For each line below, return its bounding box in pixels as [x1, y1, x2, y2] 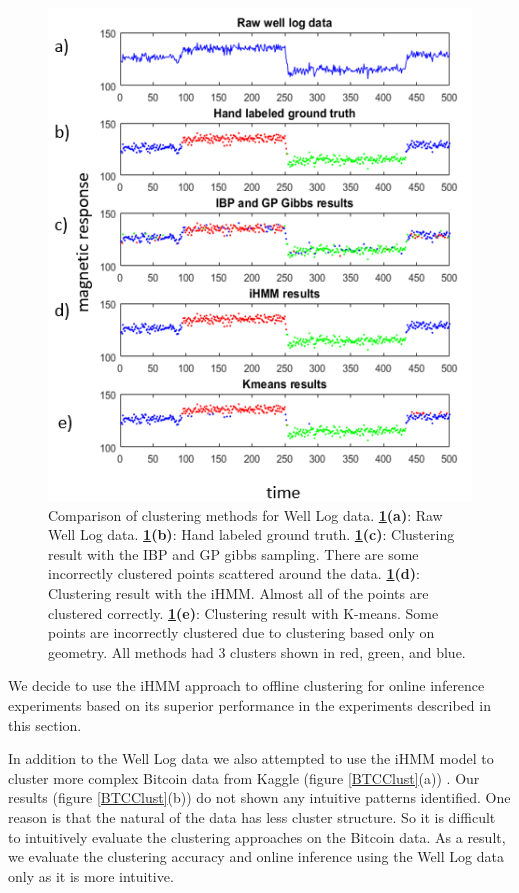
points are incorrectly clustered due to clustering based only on [48, 622, 435, 643]
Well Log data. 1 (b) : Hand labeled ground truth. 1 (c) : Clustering [48, 524, 455, 545]
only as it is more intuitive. [8, 865, 174, 886]
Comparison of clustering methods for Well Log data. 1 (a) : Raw [48, 504, 443, 525]
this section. [8, 714, 82, 735]
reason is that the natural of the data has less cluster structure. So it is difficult [8, 807, 496, 828]
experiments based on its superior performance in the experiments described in [8, 695, 491, 716]
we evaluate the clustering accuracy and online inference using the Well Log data [8, 846, 504, 867]
